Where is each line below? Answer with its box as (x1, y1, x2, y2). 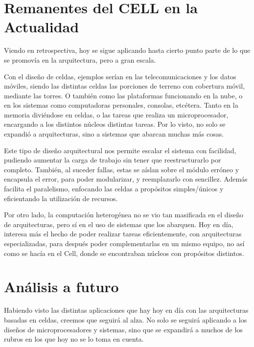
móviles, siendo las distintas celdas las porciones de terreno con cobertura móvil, (4, 81, 245, 91)
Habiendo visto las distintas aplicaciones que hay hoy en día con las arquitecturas (4, 305, 249, 315)
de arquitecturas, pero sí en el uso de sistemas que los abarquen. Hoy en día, (4, 219, 233, 229)
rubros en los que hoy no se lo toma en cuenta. (4, 334, 144, 344)
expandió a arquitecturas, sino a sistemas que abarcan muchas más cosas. (4, 129, 224, 139)
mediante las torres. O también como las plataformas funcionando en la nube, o (4, 90, 243, 100)
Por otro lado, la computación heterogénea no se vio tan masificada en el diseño (4, 209, 243, 220)
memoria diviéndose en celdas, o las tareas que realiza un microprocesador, (4, 109, 229, 119)
